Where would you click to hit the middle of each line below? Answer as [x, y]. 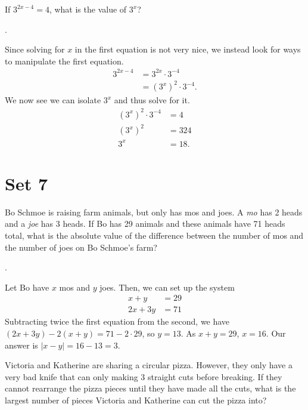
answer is [21, 345]
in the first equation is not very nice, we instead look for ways [188, 49]
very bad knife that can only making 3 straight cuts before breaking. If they [144, 376]
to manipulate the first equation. [64, 61]
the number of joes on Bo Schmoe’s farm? [81, 247]
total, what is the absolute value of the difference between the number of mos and [154, 235]
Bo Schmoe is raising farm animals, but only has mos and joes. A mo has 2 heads [154, 212]
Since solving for [35, 49]
